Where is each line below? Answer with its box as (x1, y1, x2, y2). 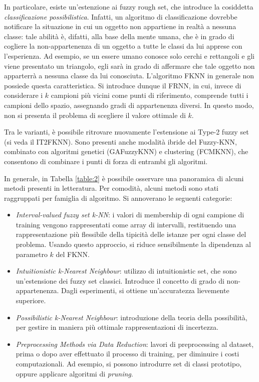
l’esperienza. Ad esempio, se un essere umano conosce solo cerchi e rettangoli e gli (4, 50, 254, 61)
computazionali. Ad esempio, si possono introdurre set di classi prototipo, (16, 358, 242, 368)
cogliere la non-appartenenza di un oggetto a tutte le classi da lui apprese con (4, 41, 242, 51)
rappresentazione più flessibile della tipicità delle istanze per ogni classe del (16, 229, 246, 239)
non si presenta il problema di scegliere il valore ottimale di (4, 109, 186, 120)
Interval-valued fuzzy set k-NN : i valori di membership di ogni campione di (16, 209, 244, 220)
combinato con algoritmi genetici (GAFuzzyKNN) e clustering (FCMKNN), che (4, 146, 248, 157)
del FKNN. (56, 248, 90, 259)
